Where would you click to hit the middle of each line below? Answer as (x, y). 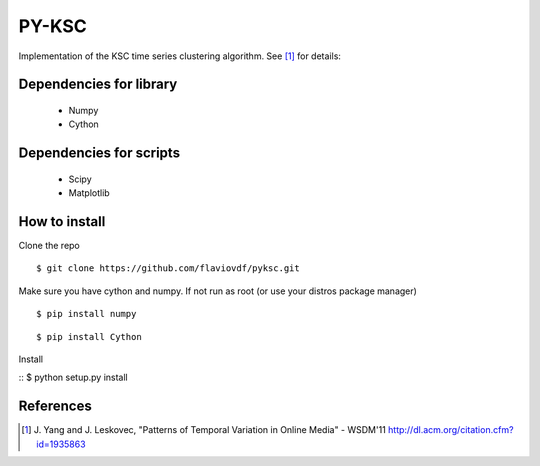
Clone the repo (49, 246)
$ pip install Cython (89, 336)
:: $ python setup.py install (73, 377)
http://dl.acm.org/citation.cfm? (451, 430)
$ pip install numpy (86, 314)
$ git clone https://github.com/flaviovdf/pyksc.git (168, 268)
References (55, 406)
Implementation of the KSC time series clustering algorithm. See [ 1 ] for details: (180, 56)
